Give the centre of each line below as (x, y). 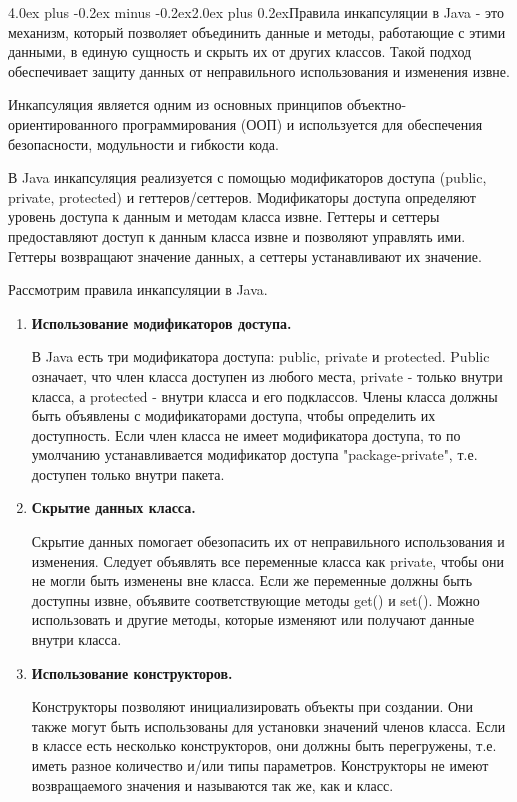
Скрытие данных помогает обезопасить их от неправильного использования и (268, 541)
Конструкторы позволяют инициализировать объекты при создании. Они (252, 706)
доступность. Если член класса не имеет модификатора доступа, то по (246, 434)
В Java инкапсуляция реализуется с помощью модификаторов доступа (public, (247, 177)
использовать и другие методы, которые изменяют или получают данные (253, 619)
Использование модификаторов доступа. (161, 322)
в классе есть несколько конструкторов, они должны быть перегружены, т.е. (264, 745)
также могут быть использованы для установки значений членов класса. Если (268, 725)
